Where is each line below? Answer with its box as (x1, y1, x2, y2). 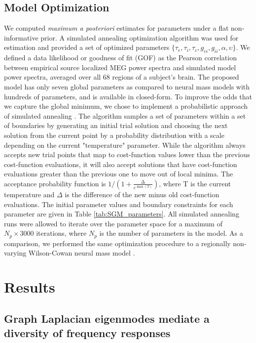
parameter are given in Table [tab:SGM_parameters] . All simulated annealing (4, 209, 239, 219)
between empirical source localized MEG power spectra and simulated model (4, 62, 236, 72)
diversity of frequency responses (4, 325, 171, 341)
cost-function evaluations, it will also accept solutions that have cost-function (4, 159, 237, 169)
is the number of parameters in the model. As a (99, 228, 243, 238)
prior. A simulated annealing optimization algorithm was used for (40, 32, 239, 43)
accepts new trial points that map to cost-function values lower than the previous (4, 149, 250, 160)
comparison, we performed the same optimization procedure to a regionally (4, 238, 231, 248)
